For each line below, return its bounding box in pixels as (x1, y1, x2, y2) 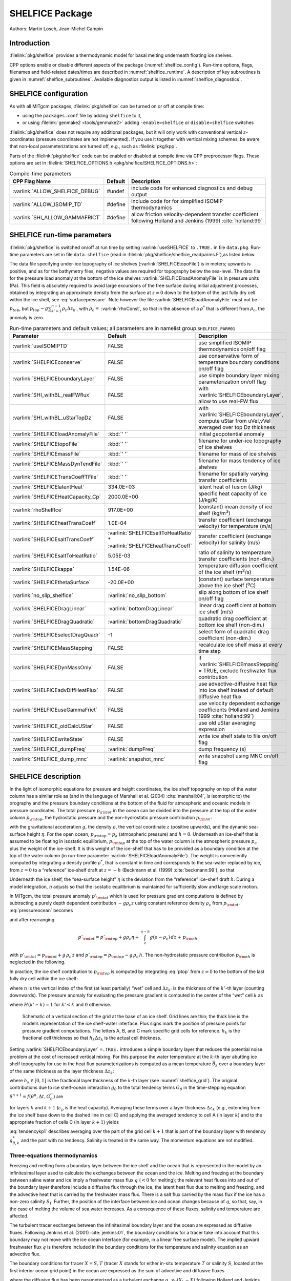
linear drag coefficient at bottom (198, 602, 276, 609)
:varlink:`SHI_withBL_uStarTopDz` (12, 414, 93, 421)
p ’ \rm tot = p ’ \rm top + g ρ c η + (78, 934, 139, 941)
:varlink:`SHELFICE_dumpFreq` (12, 746, 87, 753)
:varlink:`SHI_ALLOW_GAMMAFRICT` (12, 214, 101, 221)
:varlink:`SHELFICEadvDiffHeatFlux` (12, 687, 98, 694)
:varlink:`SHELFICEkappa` (12, 565, 74, 572)
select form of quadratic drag (198, 628, 269, 635)
